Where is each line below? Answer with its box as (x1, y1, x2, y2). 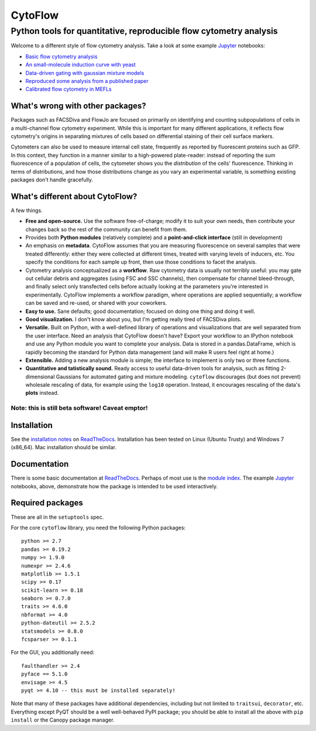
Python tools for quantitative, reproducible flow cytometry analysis (11, 26, 278, 36)
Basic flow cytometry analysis (25, 53, 98, 60)
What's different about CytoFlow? (11, 191, 138, 201)
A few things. (11, 206, 43, 213)
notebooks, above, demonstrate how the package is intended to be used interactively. (11, 482, 218, 489)
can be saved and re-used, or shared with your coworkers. (25, 299, 167, 306)
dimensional (25, 373, 55, 380)
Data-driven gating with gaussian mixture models (25, 69, 145, 76)
